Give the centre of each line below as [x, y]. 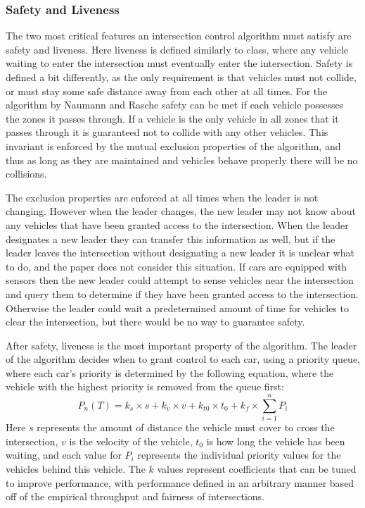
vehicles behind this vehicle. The [76, 468]
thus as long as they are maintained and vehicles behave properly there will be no [182, 160]
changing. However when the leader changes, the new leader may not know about [181, 211]
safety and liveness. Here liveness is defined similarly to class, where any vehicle [177, 49]
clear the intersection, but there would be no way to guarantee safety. [155, 322]
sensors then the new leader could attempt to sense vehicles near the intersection [180, 280]
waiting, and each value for [64, 455]
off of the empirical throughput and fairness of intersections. [135, 496]
